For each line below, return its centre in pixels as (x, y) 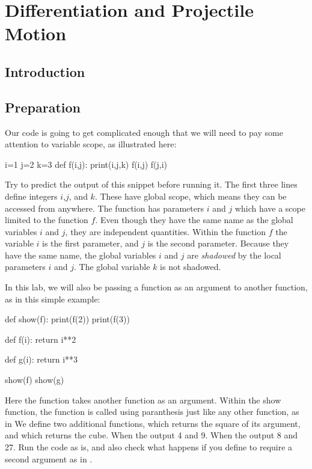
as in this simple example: (53, 299)
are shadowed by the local (234, 255)
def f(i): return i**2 (41, 339)
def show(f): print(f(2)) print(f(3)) (67, 319)
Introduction (45, 71)
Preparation (43, 107)
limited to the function (47, 220)
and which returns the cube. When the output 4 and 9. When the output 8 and (151, 435)
